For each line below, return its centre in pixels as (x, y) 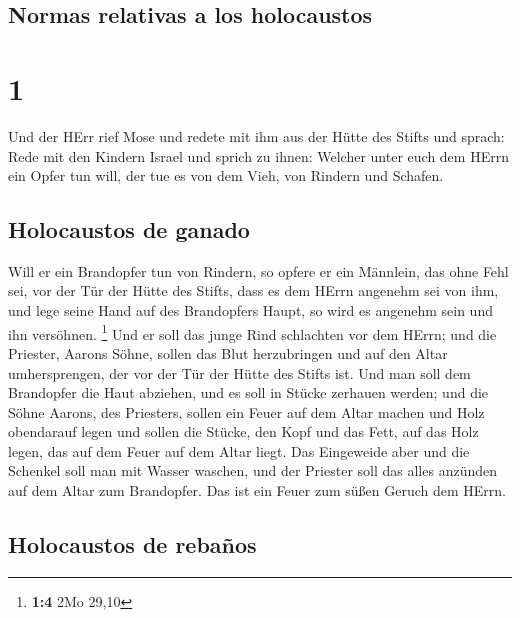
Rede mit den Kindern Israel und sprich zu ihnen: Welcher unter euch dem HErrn (258, 155)
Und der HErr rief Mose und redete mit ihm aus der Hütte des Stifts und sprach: (256, 135)
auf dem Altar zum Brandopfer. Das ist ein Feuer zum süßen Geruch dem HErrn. (257, 490)
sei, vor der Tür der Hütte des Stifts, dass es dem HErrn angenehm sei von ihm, (253, 290)
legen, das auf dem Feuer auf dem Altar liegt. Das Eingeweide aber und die (239, 450)
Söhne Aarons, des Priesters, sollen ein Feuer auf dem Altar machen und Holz (246, 411)
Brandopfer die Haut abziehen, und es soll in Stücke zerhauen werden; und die (248, 392)
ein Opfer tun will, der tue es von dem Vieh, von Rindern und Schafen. (226, 175)
